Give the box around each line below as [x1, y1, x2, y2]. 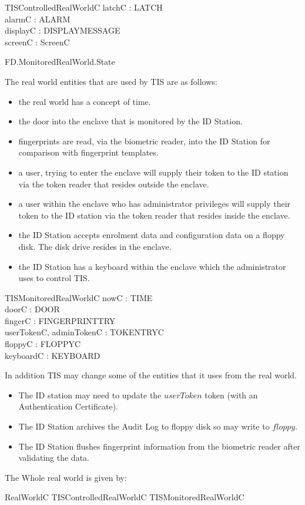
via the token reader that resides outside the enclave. [18, 177, 209, 190]
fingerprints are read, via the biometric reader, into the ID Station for [18, 134, 270, 147]
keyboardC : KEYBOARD [5, 349, 100, 361]
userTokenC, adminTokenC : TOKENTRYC [5, 326, 164, 338]
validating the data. [18, 451, 89, 464]
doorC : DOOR [5, 303, 60, 315]
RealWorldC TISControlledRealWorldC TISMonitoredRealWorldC [5, 491, 244, 503]
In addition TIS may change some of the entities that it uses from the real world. [5, 369, 297, 381]
